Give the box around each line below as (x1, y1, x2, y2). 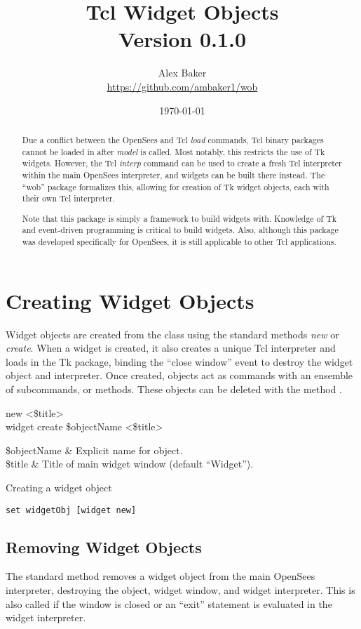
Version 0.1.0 (118, 25, 247, 53)
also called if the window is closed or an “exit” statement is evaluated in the (6, 596, 332, 611)
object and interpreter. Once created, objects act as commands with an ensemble (6, 368, 353, 383)
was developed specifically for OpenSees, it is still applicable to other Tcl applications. (22, 236, 336, 248)
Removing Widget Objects (6, 536, 202, 557)
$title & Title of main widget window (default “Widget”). (6, 456, 254, 471)
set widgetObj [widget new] (6, 505, 137, 515)
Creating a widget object (6, 479, 112, 494)
